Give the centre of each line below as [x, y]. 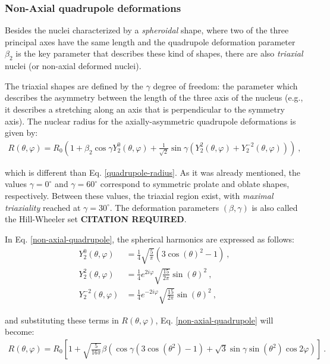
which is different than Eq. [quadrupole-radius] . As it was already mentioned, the [153, 172]
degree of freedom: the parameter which [225, 85]
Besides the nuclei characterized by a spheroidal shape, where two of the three [147, 30]
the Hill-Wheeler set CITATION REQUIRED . [96, 219]
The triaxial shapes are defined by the [74, 85]
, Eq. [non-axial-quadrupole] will [214, 320]
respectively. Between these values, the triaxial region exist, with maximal [139, 195]
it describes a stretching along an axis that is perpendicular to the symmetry [145, 109]
